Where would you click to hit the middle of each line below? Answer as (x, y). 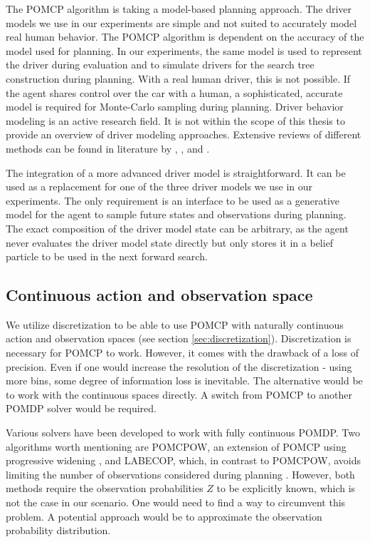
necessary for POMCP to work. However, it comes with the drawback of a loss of (182, 353)
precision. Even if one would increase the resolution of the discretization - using (179, 366)
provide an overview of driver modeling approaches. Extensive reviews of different (184, 134)
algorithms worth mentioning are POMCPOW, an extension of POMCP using (176, 446)
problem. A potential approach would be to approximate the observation (164, 516)
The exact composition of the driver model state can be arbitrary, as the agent (177, 228)
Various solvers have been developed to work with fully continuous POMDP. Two (183, 433)
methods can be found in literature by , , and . (108, 148)
